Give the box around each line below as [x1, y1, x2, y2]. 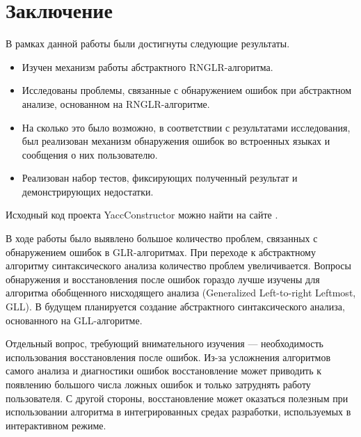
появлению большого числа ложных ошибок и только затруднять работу [6, 377, 311, 391]
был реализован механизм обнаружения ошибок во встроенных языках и [22, 134, 330, 148]
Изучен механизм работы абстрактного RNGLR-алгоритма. [22, 59, 273, 74]
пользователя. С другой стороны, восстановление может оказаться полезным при [6, 390, 348, 405]
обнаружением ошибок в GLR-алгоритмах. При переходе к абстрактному [6, 244, 316, 259]
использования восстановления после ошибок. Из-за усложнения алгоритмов [6, 349, 331, 364]
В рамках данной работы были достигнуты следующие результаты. [6, 36, 290, 51]
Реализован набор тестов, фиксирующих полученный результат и [22, 170, 298, 185]
